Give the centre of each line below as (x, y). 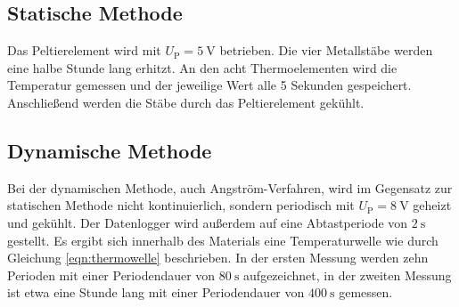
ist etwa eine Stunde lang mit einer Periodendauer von (156, 292)
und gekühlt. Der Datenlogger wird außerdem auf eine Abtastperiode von (208, 222)
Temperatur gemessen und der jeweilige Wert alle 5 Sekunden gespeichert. (209, 85)
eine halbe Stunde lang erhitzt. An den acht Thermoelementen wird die (202, 67)
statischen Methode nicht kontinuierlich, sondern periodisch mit (181, 205)
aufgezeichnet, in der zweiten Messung (348, 275)
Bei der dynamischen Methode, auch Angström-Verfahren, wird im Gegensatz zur (230, 187)
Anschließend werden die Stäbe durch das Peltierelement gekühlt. (186, 102)
